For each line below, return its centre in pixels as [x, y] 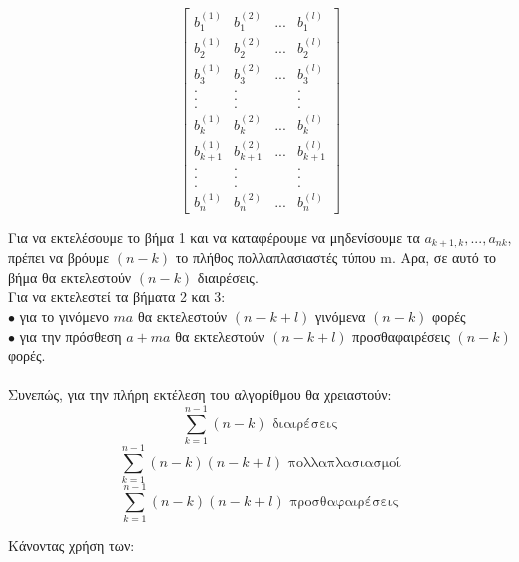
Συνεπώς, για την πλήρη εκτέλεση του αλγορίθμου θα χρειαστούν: [200, 394]
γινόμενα [340, 316]
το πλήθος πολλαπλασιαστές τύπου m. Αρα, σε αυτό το [336, 257]
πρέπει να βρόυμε [59, 257]
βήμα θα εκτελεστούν [70, 276]
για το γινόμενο [64, 316]
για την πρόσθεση [70, 335]
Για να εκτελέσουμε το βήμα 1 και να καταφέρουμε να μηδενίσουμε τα [214, 236]
